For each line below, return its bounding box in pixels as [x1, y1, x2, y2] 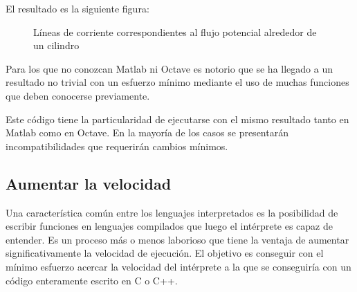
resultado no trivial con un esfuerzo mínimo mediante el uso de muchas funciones [6, 75, 349, 89]
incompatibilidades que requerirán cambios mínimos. [6, 138, 228, 153]
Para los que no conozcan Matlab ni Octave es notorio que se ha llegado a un [6, 61, 333, 75]
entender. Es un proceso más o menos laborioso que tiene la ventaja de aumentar [6, 232, 349, 246]
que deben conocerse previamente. [6, 88, 150, 102]
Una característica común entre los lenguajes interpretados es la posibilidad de [6, 205, 338, 219]
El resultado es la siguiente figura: [6, 1, 149, 15]
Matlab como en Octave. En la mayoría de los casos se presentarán [6, 125, 289, 140]
